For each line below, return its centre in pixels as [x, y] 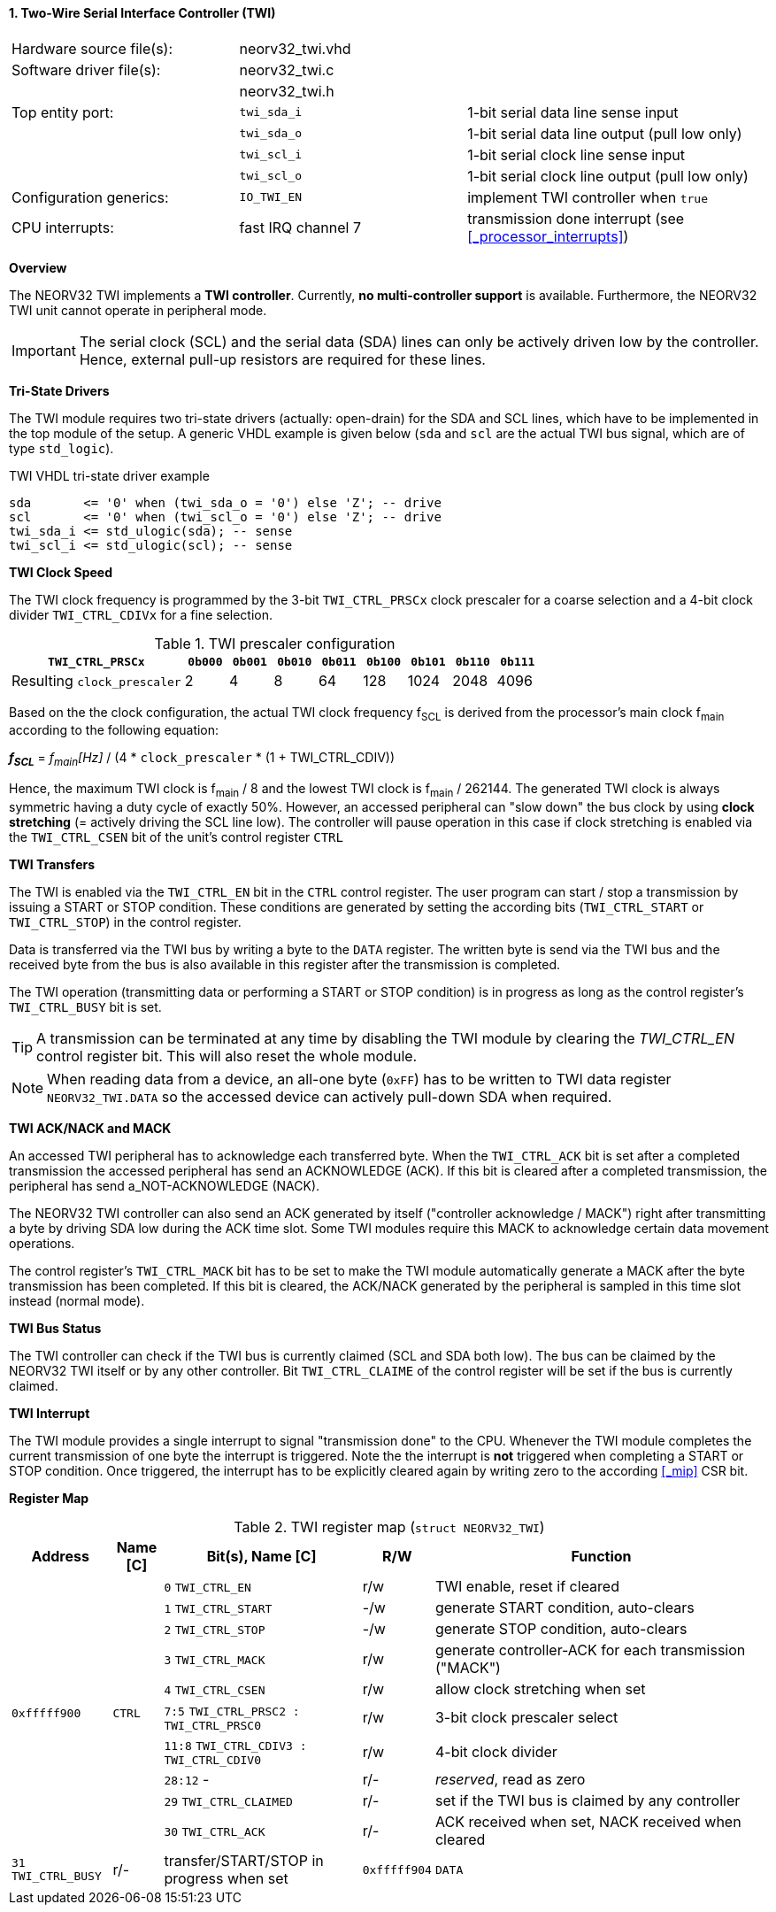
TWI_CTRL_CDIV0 [213, 1760]
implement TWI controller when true [588, 197]
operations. [42, 1243]
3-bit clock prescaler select [526, 1717]
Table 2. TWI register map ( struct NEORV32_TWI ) [389, 1527]
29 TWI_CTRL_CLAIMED [228, 1802]
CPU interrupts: [63, 227]
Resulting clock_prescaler [96, 680]
